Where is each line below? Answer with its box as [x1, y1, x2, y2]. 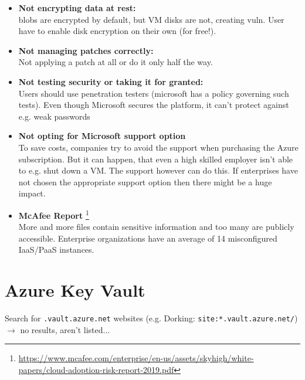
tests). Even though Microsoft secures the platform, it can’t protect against [18, 99, 289, 111]
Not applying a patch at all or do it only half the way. [18, 56, 213, 68]
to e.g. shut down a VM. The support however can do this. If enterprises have [18, 164, 298, 177]
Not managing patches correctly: [18, 44, 154, 56]
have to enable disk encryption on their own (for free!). [18, 25, 216, 37]
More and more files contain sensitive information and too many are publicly [18, 220, 294, 233]
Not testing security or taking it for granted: [18, 75, 204, 87]
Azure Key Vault [5, 278, 145, 302]
